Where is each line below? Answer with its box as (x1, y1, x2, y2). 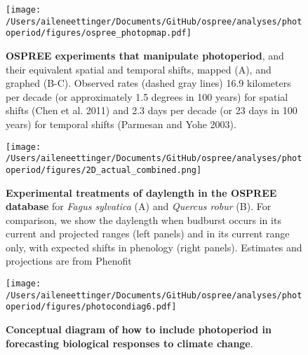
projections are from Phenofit (6, 253, 132, 268)
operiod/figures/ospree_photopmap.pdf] (6, 28, 192, 39)
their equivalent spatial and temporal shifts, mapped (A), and (6, 62, 272, 76)
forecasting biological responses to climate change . (6, 335, 253, 350)
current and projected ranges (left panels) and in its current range (6, 226, 290, 241)
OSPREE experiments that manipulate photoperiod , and (6, 48, 284, 62)
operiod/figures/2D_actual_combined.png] (6, 165, 202, 175)
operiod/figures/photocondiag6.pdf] (6, 302, 177, 312)
